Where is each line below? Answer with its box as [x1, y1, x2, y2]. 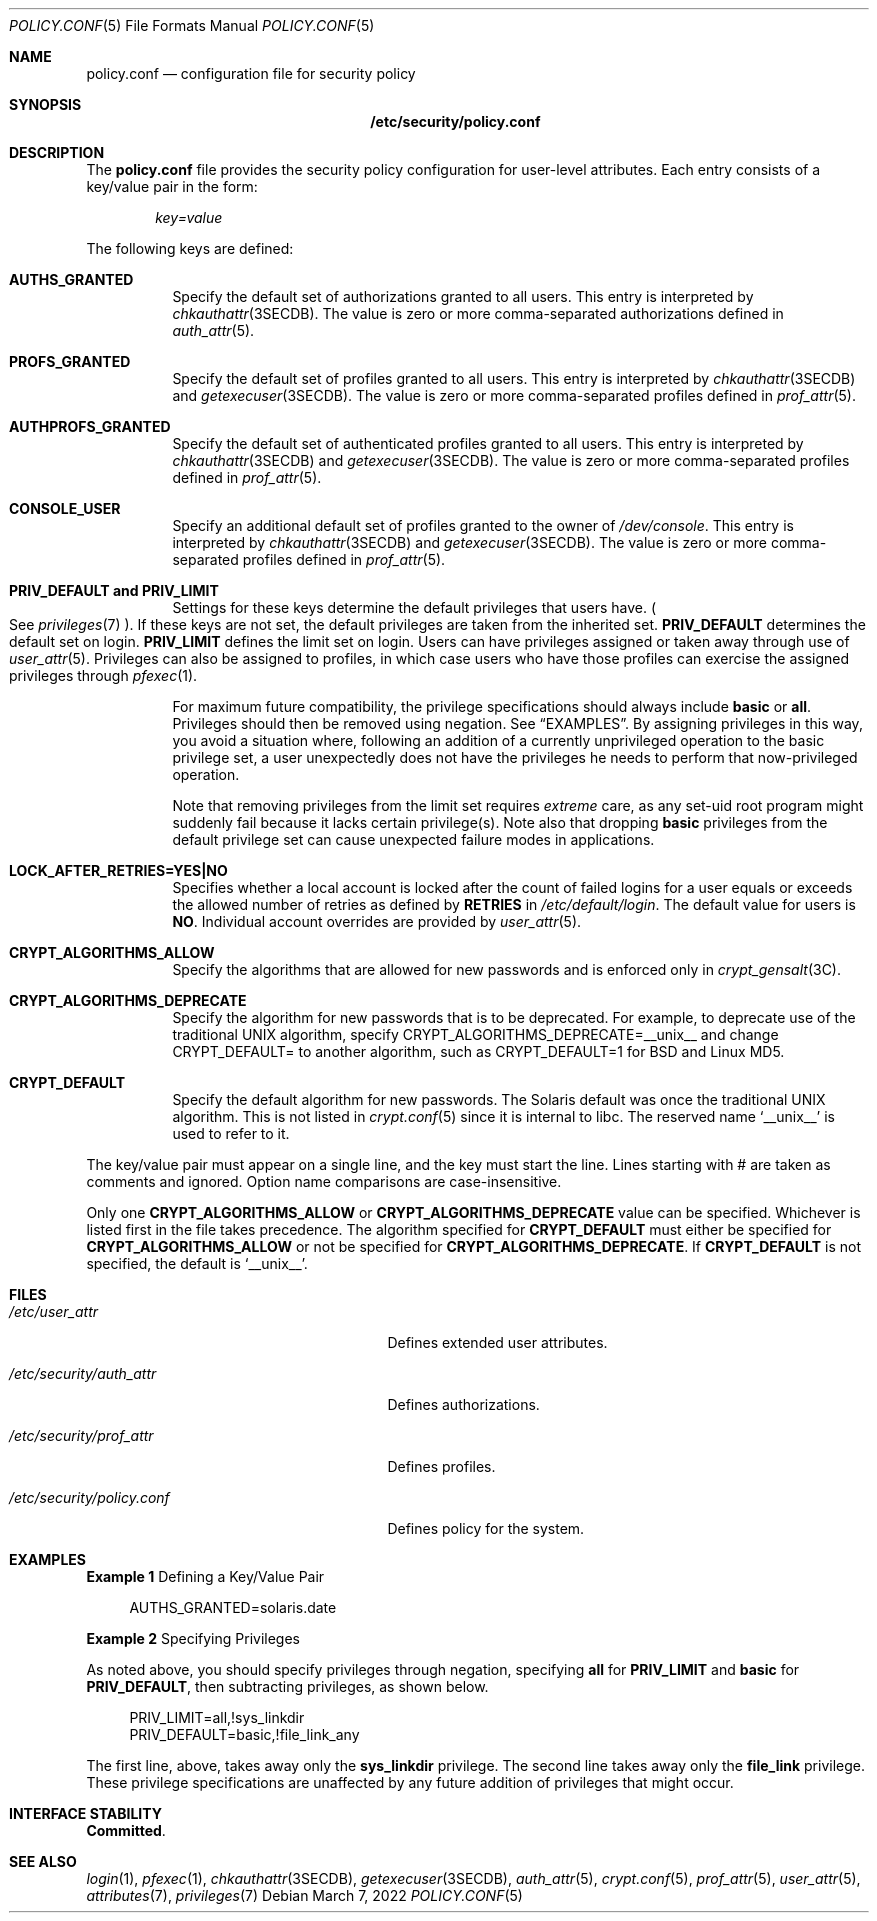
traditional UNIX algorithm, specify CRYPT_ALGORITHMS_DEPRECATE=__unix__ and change [172, 1026, 779, 1043]
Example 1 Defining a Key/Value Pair [86, 1568, 325, 1585]
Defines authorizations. [387, 1396, 540, 1413]
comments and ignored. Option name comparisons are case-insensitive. [86, 1173, 562, 1190]
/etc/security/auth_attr [9, 1365, 157, 1382]
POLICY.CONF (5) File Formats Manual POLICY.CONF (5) [9, 17, 375, 34]
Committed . [86, 1822, 166, 1839]
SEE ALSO [9, 1853, 77, 1870]
